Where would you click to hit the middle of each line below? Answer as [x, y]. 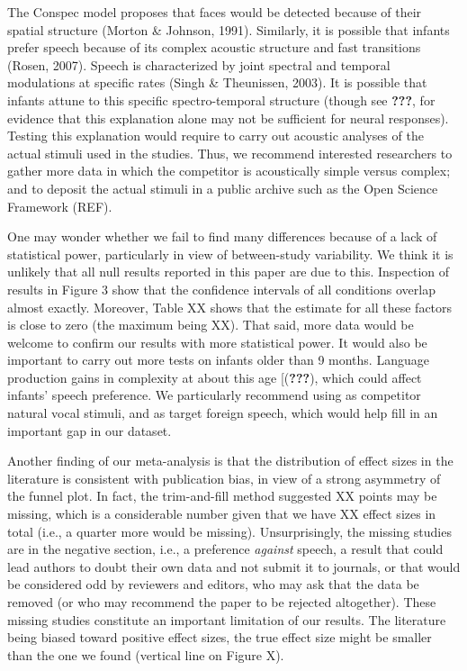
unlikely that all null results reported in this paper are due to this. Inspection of [229, 272]
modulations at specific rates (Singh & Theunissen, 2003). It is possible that [217, 82]
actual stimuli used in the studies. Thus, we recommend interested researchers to [230, 153]
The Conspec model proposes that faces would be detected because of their [215, 12]
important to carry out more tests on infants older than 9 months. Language [218, 360]
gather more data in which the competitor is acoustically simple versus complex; [229, 171]
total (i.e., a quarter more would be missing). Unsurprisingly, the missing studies [229, 531]
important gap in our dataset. [90, 430]
